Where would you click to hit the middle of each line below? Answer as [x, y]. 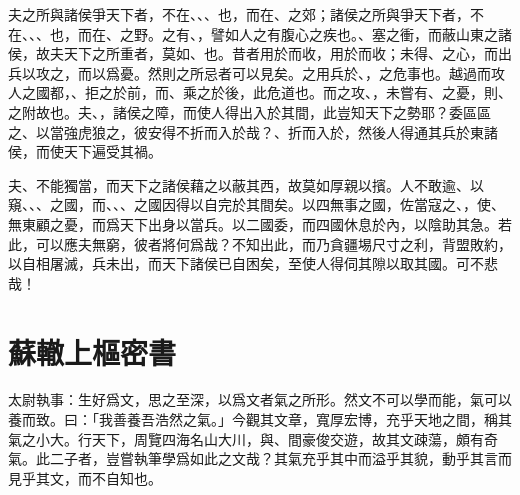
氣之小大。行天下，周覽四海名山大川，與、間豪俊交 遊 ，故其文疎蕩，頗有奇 [253, 438]
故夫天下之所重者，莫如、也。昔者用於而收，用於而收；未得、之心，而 [266, 53]
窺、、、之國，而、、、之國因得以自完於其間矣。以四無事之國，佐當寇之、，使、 [256, 204]
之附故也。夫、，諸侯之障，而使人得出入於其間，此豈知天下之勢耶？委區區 [249, 111]
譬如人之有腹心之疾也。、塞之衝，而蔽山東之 [354, 33]
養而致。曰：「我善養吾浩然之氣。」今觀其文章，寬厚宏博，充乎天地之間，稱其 [260, 419]
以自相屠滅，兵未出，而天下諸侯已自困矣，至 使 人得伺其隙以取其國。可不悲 [253, 263]
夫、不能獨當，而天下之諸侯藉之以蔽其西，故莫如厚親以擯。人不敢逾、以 [246, 184]
